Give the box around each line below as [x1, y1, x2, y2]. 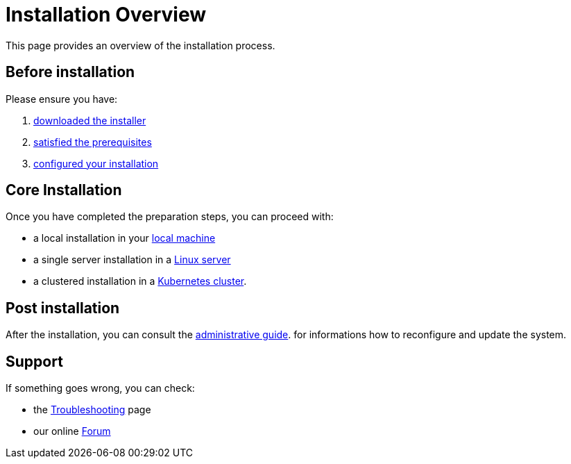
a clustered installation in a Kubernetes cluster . [33, 275, 247, 288]
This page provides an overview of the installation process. [6, 39, 275, 51]
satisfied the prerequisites [33, 135, 152, 148]
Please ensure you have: [6, 92, 118, 105]
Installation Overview [6, 3, 206, 26]
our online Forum [33, 425, 111, 438]
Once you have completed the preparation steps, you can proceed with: [6, 210, 334, 223]
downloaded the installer [33, 114, 146, 126]
